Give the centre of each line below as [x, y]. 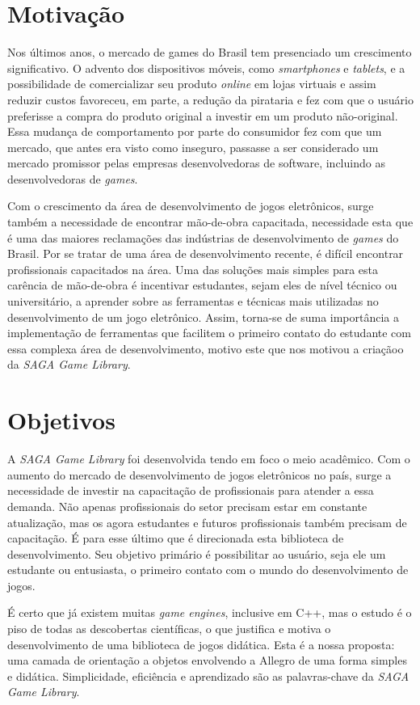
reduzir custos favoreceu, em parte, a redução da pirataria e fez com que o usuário [210, 99]
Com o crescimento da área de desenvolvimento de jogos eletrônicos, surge [191, 206]
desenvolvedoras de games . [73, 178]
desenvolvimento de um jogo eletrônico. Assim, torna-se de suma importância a [204, 317]
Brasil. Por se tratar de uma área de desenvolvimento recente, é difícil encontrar [206, 253]
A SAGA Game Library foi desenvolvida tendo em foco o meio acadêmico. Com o [209, 459]
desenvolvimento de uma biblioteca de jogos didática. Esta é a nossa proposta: [201, 644]
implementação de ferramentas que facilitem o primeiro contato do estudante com [209, 333]
